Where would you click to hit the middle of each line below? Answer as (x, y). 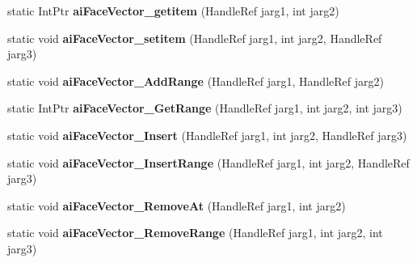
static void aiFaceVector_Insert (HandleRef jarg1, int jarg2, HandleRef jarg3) (207, 135)
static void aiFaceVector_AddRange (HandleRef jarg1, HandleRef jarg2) (196, 81)
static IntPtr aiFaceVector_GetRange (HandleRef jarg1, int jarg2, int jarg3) (205, 108)
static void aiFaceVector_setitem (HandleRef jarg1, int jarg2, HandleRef (195, 38)
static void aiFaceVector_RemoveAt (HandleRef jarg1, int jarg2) (177, 205)
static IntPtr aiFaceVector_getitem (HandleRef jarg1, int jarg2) (173, 11)
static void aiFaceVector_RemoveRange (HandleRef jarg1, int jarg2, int (195, 233)
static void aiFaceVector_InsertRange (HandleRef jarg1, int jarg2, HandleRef (208, 162)
